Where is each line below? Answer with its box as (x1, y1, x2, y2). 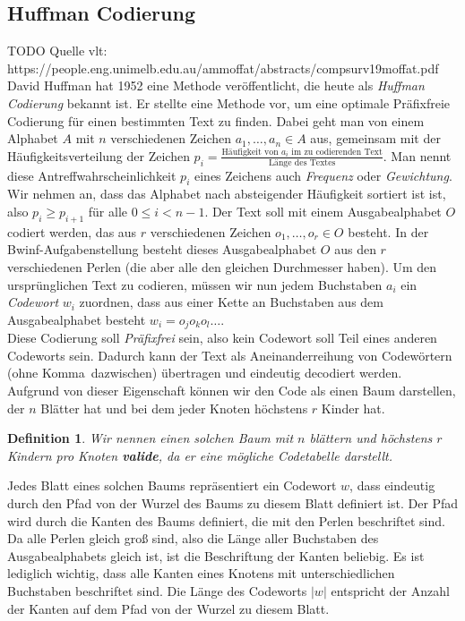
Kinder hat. (321, 398, 385, 417)
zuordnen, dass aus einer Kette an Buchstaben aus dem (79, 293, 383, 311)
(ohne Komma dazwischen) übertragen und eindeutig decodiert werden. (7, 363, 402, 382)
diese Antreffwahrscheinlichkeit (7, 166, 177, 184)
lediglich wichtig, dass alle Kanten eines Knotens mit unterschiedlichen (7, 564, 395, 583)
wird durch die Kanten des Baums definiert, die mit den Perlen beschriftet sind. (7, 511, 445, 530)
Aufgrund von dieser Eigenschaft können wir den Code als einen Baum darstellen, (7, 380, 456, 399)
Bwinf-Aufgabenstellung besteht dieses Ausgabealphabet (7, 240, 317, 259)
